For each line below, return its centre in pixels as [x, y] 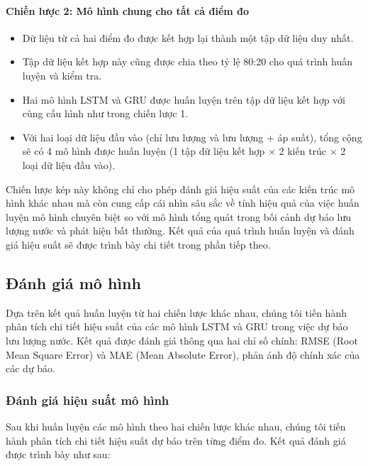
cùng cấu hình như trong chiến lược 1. [105, 113]
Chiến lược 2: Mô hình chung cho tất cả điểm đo [128, 10]
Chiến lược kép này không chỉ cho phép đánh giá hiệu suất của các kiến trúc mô [180, 189]
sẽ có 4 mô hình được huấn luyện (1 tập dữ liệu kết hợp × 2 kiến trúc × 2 [184, 151]
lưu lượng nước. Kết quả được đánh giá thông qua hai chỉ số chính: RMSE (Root [182, 340]
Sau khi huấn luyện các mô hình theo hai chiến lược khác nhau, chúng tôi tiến [176, 426]
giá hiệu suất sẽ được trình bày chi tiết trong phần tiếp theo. [138, 244]
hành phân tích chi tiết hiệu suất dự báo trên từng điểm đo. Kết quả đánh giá [176, 440]
